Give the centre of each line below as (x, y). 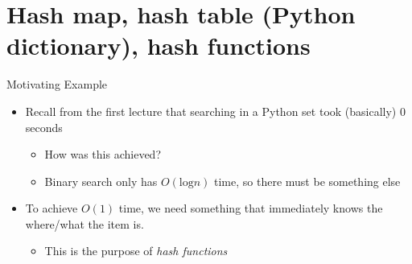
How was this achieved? (103, 154)
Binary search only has (101, 181)
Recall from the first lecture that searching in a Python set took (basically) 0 (215, 111)
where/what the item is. (84, 223)
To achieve (51, 208)
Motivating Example (57, 84)
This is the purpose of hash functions (136, 251)
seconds (44, 127)
